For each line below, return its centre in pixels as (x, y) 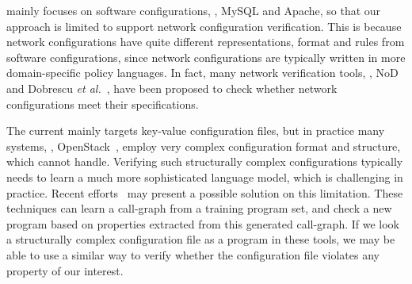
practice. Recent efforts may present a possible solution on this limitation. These (205, 192)
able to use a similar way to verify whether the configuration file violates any (193, 254)
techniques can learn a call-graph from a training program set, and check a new (199, 208)
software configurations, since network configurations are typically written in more (206, 57)
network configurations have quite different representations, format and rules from (206, 42)
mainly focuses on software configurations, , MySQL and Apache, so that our (194, 10)
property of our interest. (65, 270)
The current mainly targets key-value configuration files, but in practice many (196, 130)
